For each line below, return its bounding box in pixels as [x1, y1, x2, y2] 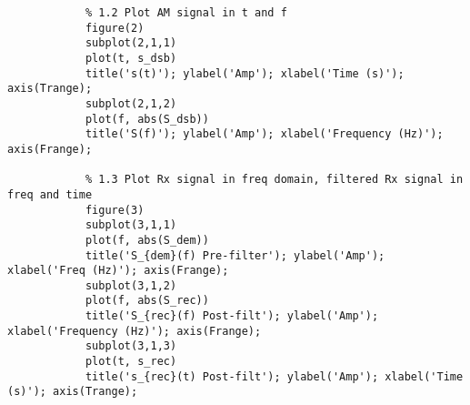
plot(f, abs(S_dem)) [85, 233, 209, 247]
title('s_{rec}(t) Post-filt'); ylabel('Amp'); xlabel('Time [85, 370, 464, 383]
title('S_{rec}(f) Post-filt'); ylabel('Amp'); [85, 309, 379, 323]
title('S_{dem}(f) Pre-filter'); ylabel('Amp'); [85, 248, 385, 262]
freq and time [7, 187, 93, 201]
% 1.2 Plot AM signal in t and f [85, 6, 287, 19]
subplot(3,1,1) [85, 218, 177, 232]
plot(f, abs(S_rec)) [85, 294, 209, 308]
